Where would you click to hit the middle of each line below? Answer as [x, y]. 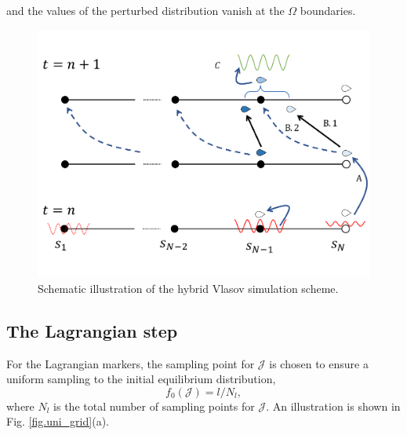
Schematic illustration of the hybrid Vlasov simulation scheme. [188, 288]
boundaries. [328, 10]
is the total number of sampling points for [154, 406]
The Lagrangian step [92, 330]
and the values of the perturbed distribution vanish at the [145, 10]
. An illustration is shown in [333, 406]
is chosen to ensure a [319, 363]
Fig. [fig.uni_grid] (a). [58, 421]
